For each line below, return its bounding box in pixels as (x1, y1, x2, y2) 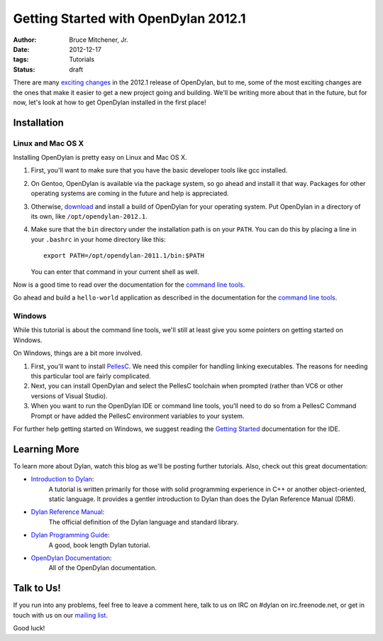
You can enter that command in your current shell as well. (30, 267, 200, 276)
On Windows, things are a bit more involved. (13, 349, 143, 358)
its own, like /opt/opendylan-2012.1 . (30, 212, 148, 220)
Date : (13, 45, 30, 53)
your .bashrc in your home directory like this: (30, 235, 166, 243)
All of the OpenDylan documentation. (48, 564, 157, 572)
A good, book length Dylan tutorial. (48, 540, 150, 549)
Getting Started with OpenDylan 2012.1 (13, 11, 246, 26)
